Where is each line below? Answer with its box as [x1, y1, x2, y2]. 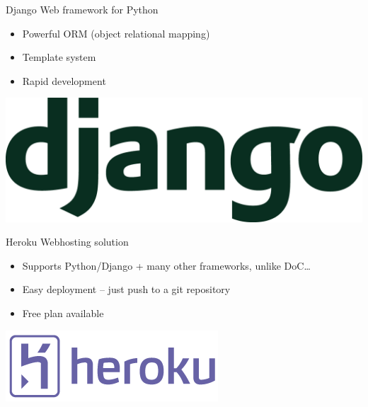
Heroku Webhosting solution [6, 234, 129, 249]
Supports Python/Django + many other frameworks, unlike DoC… [22, 258, 311, 273]
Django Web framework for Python [6, 2, 159, 16]
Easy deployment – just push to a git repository [22, 282, 231, 297]
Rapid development [22, 73, 106, 88]
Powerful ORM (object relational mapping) [22, 25, 210, 40]
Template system [22, 50, 96, 64]
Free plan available [22, 305, 104, 320]
